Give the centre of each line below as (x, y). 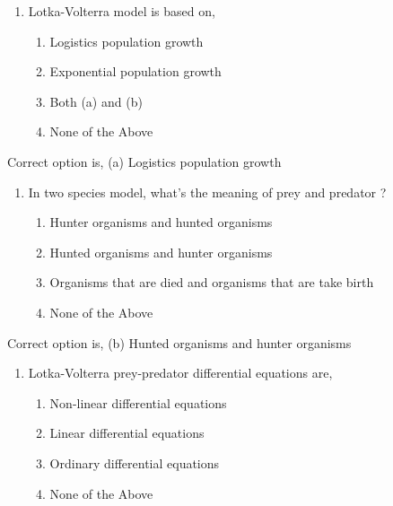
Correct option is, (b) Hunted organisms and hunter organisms (179, 342)
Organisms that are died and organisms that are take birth (212, 282)
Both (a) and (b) (96, 101)
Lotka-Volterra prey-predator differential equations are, (180, 373)
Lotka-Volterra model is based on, (122, 11)
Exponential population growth (135, 71)
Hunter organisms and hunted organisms (161, 222)
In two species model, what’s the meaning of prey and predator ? (207, 192)
